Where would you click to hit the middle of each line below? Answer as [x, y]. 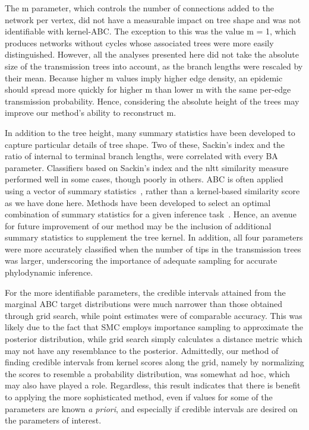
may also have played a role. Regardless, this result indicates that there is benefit [153, 385]
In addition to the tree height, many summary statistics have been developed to [150, 132]
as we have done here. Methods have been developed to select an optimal [138, 202]
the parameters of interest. [53, 420]
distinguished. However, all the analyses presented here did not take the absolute [152, 54]
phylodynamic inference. [49, 272]
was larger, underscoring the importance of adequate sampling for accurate [141, 260]
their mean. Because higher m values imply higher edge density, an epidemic [144, 78]
